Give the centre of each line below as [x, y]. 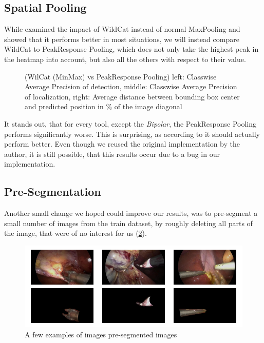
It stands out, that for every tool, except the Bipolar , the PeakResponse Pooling [130, 123]
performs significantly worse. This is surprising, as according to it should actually [132, 134]
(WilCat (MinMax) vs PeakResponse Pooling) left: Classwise [121, 76]
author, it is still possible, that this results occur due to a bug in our [112, 154]
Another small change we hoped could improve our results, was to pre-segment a [131, 213]
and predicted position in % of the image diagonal [103, 106]
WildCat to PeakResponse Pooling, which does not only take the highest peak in [131, 49]
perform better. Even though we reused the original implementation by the [122, 144]
